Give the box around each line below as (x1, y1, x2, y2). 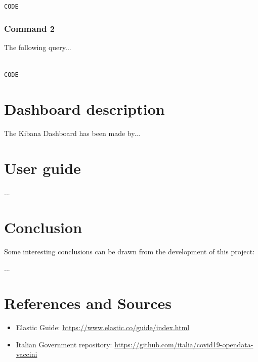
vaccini (16, 349, 37, 359)
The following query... (4, 42, 71, 53)
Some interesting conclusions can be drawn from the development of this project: (4, 246, 255, 256)
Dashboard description (4, 99, 165, 119)
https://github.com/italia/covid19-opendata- (114, 339, 253, 349)
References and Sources (4, 293, 172, 313)
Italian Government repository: (16, 339, 112, 349)
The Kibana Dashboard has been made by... (4, 128, 141, 139)
